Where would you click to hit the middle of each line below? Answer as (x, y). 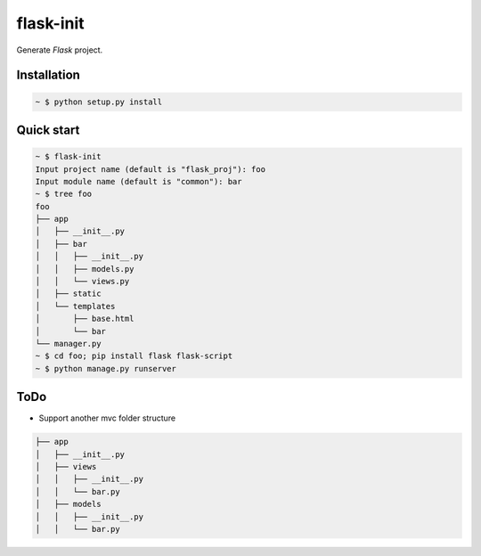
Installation (48, 75)
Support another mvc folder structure (107, 418)
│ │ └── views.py (82, 282)
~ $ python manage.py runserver (106, 368)
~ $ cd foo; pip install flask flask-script (134, 356)
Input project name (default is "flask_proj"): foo (151, 169)
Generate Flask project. (60, 50)
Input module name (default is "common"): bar (139, 181)
